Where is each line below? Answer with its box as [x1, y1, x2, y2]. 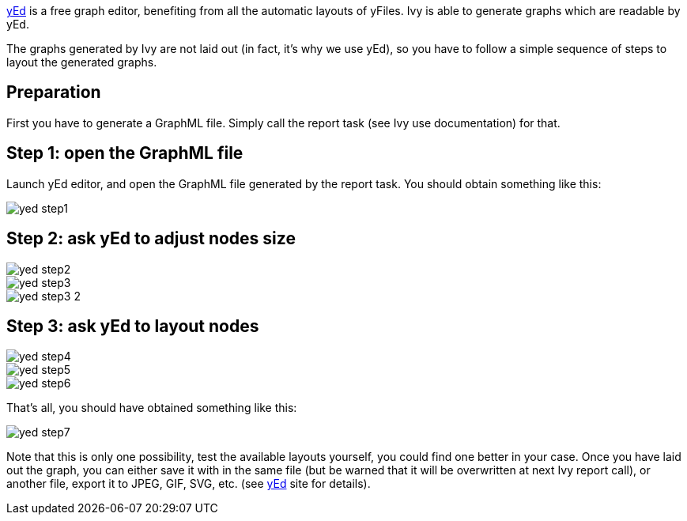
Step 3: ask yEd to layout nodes [6, 315, 259, 336]
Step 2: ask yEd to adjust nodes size [6, 228, 296, 249]
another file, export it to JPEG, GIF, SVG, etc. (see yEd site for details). [6, 477, 371, 491]
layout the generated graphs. [6, 55, 157, 69]
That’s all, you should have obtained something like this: [6, 401, 297, 415]
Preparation [6, 82, 101, 103]
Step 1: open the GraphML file [6, 143, 243, 164]
